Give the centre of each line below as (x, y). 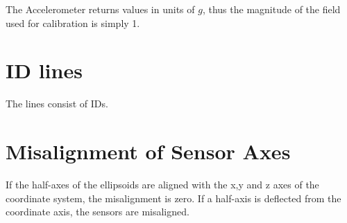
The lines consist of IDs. (57, 104)
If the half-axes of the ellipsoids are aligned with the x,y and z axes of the (162, 185)
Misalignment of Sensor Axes (148, 151)
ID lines (44, 70)
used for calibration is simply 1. (73, 23)
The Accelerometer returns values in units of (100, 9)
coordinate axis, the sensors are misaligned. (98, 212)
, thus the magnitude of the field (271, 9)
